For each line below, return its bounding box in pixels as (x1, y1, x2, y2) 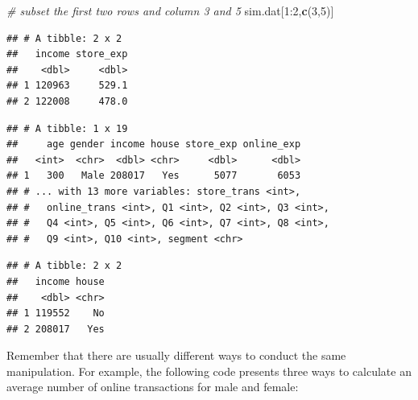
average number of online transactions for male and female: (6, 378, 299, 395)
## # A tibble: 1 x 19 (6, 122, 128, 134)
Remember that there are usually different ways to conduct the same (6, 347, 346, 364)
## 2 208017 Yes (6, 323, 105, 335)
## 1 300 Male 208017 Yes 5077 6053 (6, 170, 301, 182)
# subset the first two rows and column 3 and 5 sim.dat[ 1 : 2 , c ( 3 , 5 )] (6, 2, 334, 19)
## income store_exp (6, 48, 128, 60)
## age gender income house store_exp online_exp (6, 138, 301, 151)
